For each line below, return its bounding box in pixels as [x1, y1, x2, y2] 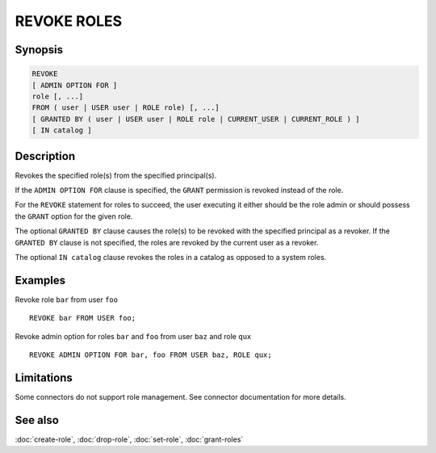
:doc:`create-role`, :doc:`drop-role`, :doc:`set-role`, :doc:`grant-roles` [15, 434, 244, 444]
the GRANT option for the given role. [15, 211, 133, 221]
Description [15, 149, 76, 163]
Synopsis [15, 43, 64, 57]
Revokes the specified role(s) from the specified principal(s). [15, 170, 217, 180]
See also [15, 413, 60, 427]
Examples [15, 273, 66, 287]
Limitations [15, 371, 73, 384]
